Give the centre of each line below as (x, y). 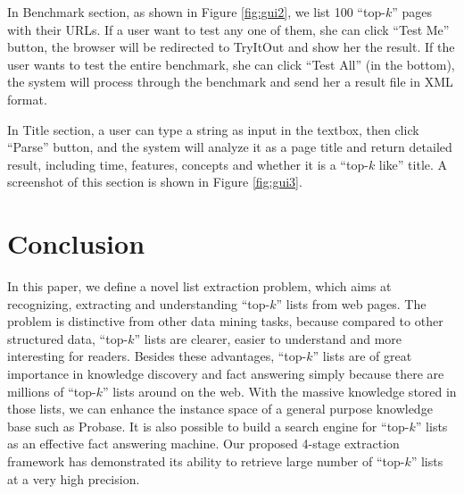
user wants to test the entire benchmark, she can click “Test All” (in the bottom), (231, 64)
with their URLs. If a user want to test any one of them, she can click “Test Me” (228, 29)
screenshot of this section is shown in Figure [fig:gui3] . (155, 182)
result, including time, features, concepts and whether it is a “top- (188, 164)
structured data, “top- (68, 338)
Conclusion (76, 243)
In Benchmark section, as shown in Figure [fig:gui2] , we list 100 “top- (196, 12)
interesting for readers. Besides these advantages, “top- (157, 356)
